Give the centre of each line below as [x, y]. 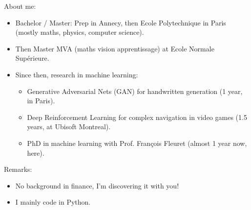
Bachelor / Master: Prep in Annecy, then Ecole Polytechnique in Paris [121, 22]
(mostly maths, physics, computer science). [80, 32]
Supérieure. [32, 58]
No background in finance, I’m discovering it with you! [97, 185]
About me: [20, 6]
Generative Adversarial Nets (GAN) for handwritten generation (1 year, [135, 91]
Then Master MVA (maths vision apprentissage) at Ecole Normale [115, 48]
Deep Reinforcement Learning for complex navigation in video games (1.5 [137, 117]
